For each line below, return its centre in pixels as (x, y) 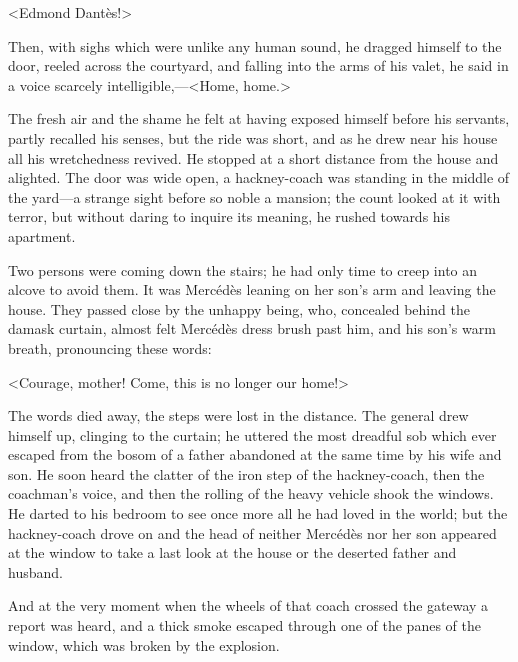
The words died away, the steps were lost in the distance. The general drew (238, 415)
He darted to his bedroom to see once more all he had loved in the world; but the (258, 513)
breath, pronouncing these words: (110, 347)
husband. (35, 571)
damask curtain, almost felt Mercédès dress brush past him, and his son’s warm (252, 328)
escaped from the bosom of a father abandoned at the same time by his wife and (255, 454)
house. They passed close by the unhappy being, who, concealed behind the (239, 308)
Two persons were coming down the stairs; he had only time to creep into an (243, 269)
